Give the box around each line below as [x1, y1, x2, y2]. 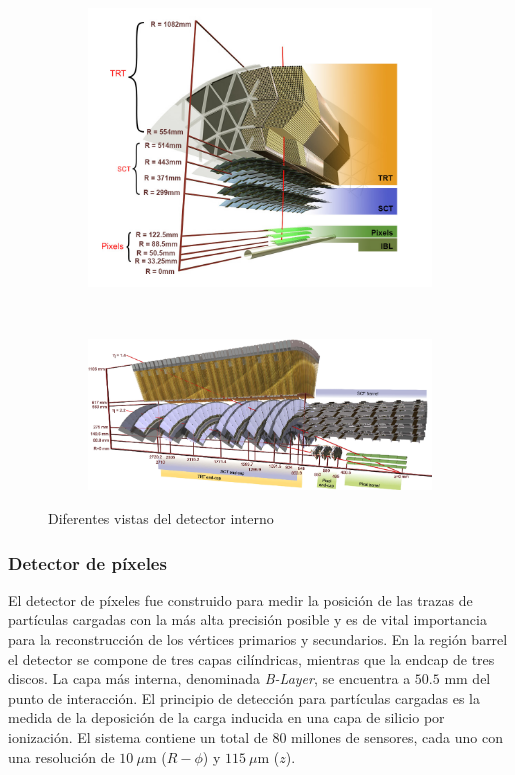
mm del [444, 668, 491, 689]
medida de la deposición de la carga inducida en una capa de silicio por [8, 707, 445, 728]
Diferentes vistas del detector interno [48, 508, 274, 529]
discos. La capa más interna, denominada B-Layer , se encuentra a [8, 668, 411, 689]
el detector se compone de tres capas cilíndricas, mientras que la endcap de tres [8, 648, 495, 669]
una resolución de [8, 746, 115, 767]
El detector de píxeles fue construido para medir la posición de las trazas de [8, 589, 473, 610]
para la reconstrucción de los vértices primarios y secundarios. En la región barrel [8, 629, 508, 650]
